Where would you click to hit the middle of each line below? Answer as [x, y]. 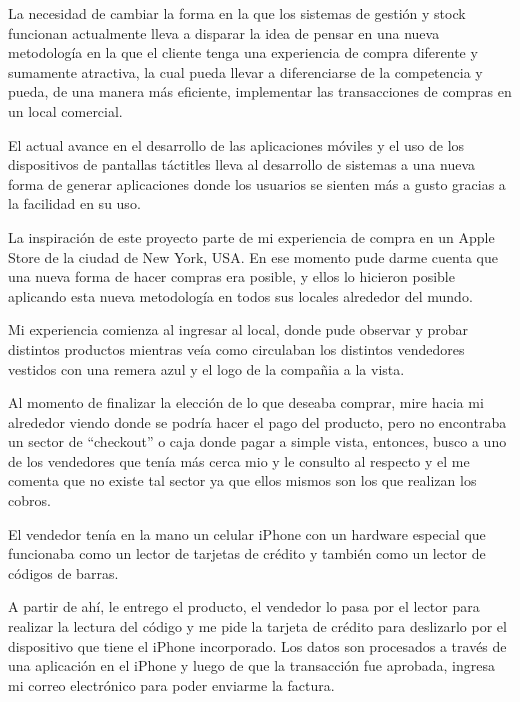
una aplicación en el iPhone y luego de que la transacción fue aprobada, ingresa [251, 665]
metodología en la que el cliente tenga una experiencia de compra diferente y [243, 52]
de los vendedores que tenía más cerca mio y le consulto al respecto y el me [239, 460]
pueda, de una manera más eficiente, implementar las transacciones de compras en [260, 91]
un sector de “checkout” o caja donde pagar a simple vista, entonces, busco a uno [257, 441]
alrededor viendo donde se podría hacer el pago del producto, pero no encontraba [257, 421]
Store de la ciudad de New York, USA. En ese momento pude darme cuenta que [253, 256]
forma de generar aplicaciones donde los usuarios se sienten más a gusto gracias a [257, 183]
